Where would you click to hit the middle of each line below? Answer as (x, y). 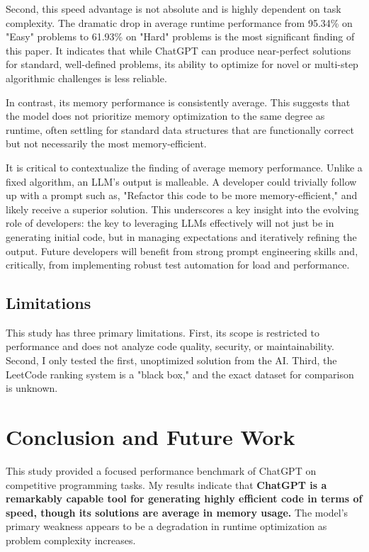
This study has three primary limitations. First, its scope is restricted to (163, 332)
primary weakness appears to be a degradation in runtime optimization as (166, 526)
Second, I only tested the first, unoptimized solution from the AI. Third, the (171, 360)
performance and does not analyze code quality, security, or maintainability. (170, 346)
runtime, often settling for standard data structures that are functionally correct (180, 129)
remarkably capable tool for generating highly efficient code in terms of (184, 499)
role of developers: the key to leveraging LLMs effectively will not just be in (170, 223)
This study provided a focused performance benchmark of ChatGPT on (161, 470)
